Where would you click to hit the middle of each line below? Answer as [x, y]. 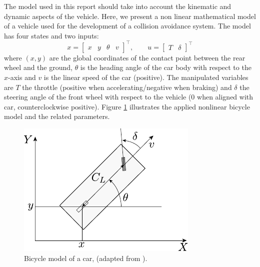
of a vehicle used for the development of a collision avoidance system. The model [127, 26]
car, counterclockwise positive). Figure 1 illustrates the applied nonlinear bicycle [127, 106]
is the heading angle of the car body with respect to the [166, 67]
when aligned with [225, 97]
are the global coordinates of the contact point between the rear [147, 57]
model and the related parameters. [57, 116]
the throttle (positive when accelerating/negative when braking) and [127, 87]
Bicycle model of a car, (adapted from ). [86, 258]
